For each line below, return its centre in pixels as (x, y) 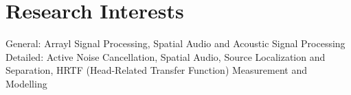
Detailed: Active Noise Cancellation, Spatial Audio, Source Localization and (166, 56)
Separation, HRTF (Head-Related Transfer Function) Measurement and (157, 70)
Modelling (26, 83)
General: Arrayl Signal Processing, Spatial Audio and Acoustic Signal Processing (175, 43)
